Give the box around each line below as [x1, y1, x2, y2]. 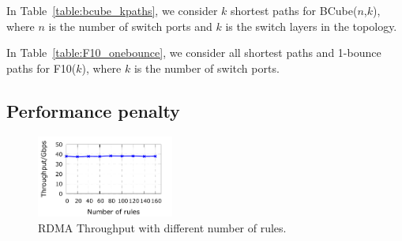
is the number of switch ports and [48, 17, 212, 34]
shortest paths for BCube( [231, 2, 358, 18]
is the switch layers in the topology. [225, 17, 397, 34]
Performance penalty [6, 98, 180, 122]
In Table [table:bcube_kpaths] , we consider [6, 2, 218, 18]
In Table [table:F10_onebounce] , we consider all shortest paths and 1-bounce [6, 44, 381, 61]
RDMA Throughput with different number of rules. [38, 219, 287, 235]
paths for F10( [6, 59, 77, 76]
